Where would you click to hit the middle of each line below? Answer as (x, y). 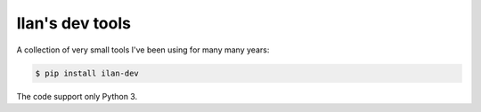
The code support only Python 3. (77, 96)
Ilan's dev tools (73, 23)
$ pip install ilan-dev (87, 73)
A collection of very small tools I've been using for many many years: (143, 50)
